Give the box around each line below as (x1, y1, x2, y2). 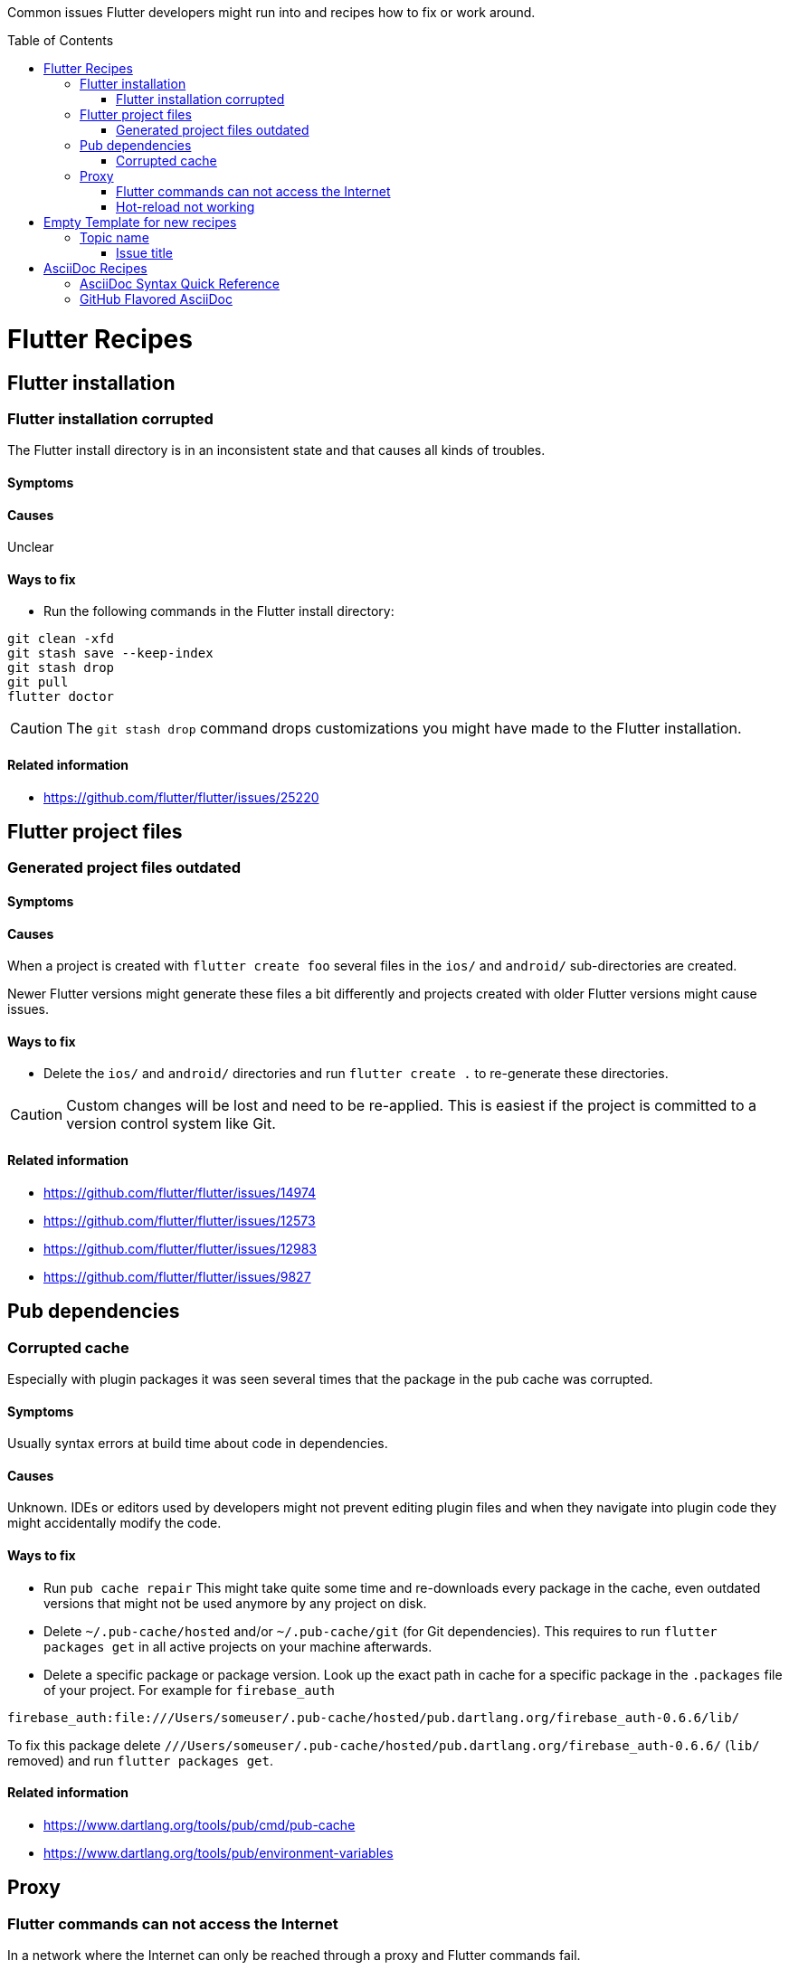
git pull (7, 675, 69, 690)
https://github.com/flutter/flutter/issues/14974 (43, 1184, 317, 1200)
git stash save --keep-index (7, 646, 214, 661)
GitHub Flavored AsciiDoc (80, 291, 233, 307)
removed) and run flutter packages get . (7, 1752, 273, 1768)
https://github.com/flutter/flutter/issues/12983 (43, 1240, 317, 1256)
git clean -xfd (7, 631, 115, 647)
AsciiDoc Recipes (43, 260, 147, 276)
